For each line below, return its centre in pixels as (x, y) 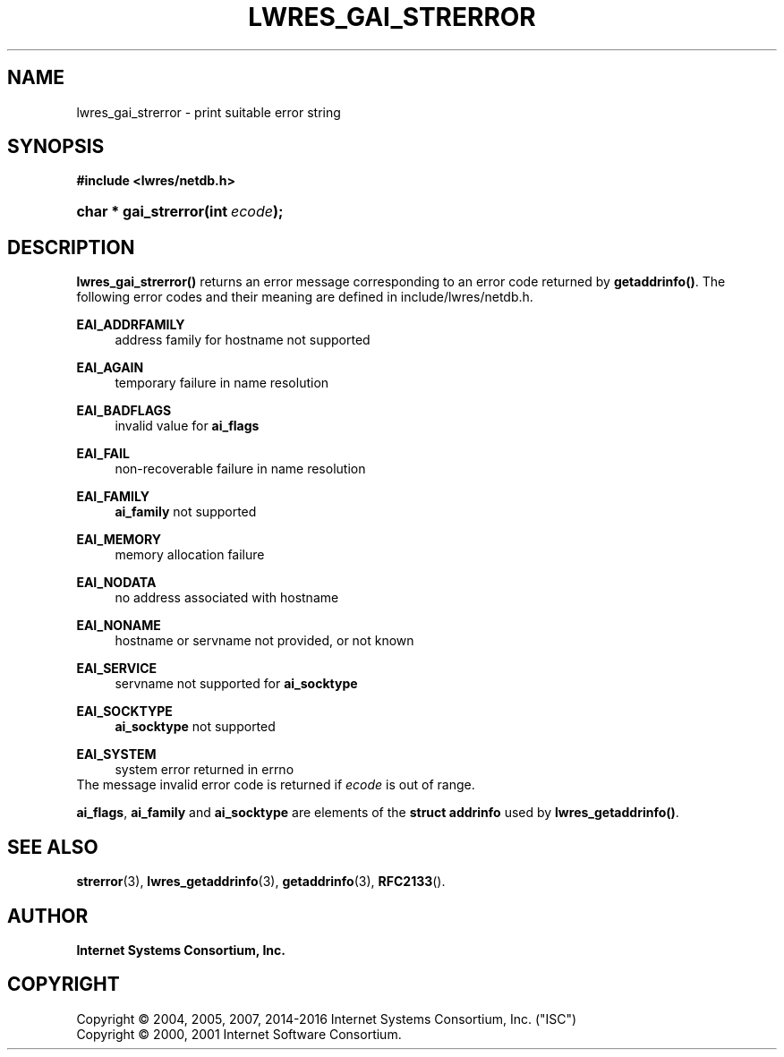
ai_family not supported (186, 512)
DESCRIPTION (71, 247)
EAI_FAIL (103, 454)
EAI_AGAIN (110, 368)
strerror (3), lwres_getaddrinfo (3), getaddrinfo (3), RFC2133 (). (261, 882)
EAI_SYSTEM (116, 754)
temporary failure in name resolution (222, 383)
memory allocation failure (190, 555)
